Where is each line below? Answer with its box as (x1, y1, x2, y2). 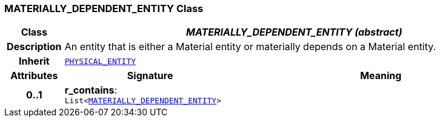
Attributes (10, 69, 58, 82)
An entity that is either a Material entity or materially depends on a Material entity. (64, 40, 436, 53)
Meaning (360, 69, 402, 82)
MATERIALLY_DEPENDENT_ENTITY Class (4, 2, 204, 14)
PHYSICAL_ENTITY (64, 56, 136, 66)
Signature (127, 69, 173, 82)
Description (7, 40, 62, 53)
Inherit (18, 55, 50, 68)
